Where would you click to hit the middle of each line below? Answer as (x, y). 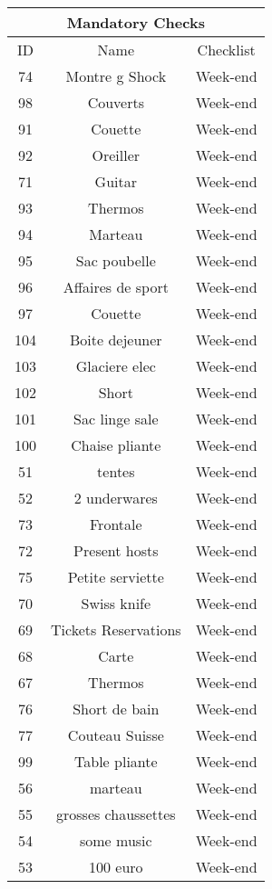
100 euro (116, 867)
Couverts (116, 102)
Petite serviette (116, 577)
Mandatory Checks (136, 22)
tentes (116, 471)
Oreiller (116, 155)
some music (116, 840)
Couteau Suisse (116, 735)
